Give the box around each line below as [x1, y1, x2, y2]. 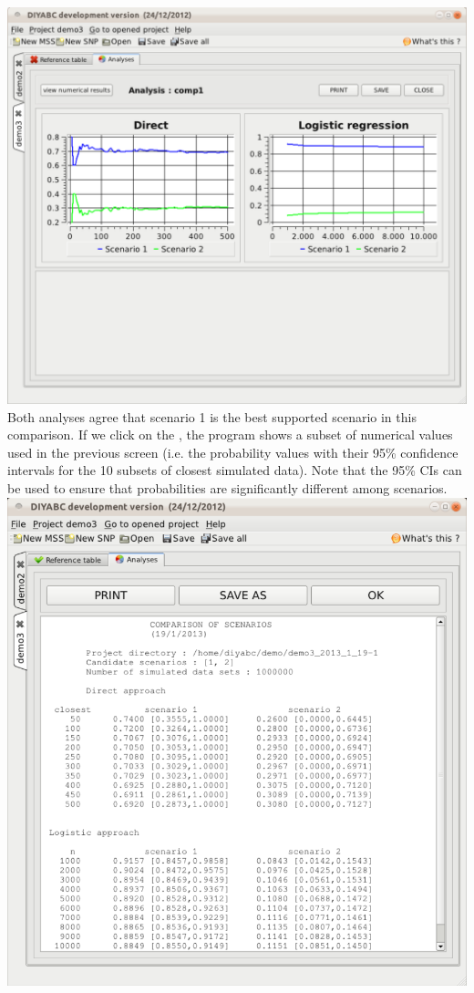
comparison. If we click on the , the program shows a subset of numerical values [7, 425, 453, 444]
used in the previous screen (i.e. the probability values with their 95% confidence [7, 442, 459, 461]
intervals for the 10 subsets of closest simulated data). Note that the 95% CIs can [7, 460, 462, 480]
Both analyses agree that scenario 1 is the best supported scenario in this [7, 407, 417, 426]
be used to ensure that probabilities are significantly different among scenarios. [7, 479, 448, 498]
